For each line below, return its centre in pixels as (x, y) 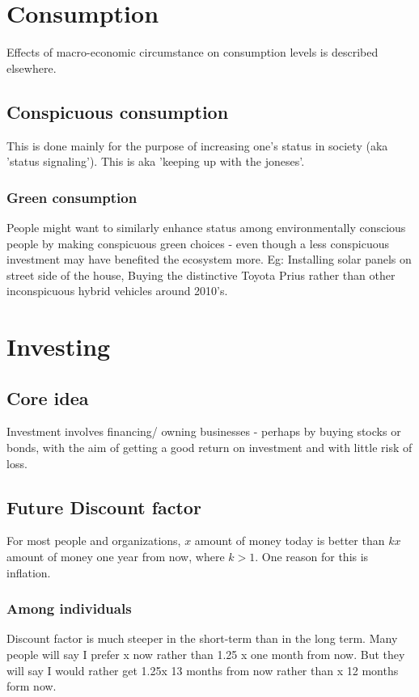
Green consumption (72, 197)
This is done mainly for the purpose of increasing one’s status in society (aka (197, 145)
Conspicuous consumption (118, 111)
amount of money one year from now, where (116, 557)
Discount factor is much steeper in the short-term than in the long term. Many (202, 638)
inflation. (29, 572)
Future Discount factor (104, 507)
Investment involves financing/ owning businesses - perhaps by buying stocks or (204, 431)
